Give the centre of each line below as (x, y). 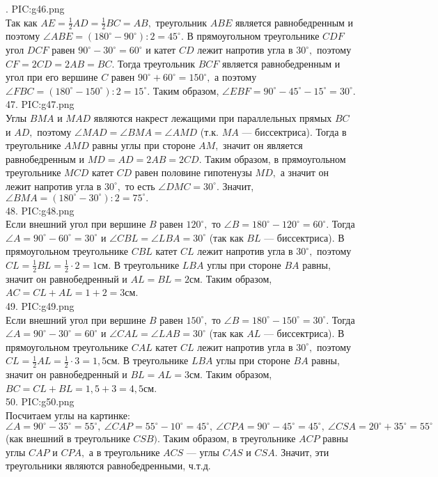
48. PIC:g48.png (40, 210)
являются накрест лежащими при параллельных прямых (213, 117)
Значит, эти (305, 452)
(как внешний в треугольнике (68, 438)
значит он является (263, 145)
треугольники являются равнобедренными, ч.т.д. (108, 466)
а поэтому (236, 77)
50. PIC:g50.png (40, 401)
